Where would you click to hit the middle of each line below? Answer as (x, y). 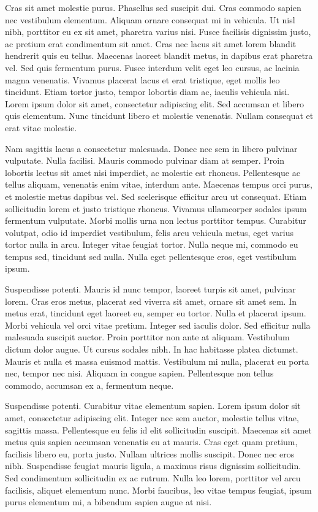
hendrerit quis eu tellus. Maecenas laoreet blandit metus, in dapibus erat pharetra (159, 55)
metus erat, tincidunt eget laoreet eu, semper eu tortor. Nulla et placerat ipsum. (156, 313)
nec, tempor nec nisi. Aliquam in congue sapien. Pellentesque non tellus (139, 373)
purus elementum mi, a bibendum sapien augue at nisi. (108, 502)
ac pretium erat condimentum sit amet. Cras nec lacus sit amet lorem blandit (151, 43)
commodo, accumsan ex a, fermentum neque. (89, 385)
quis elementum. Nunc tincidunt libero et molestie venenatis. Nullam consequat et (159, 116)
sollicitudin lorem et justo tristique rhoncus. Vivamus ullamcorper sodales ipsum (156, 208)
